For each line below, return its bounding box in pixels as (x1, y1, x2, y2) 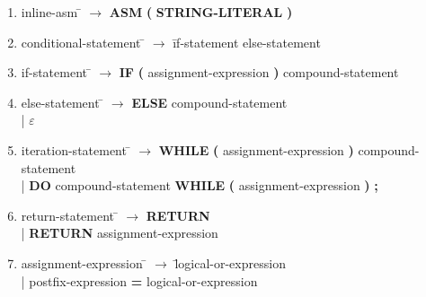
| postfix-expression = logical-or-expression (21, 271, 258, 290)
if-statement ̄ (21, 63, 92, 82)
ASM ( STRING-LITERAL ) (109, 3, 293, 21)
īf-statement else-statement (173, 32, 321, 51)
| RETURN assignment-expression (21, 223, 218, 242)
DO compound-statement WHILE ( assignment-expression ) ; (29, 176, 378, 195)
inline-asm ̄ (21, 3, 82, 21)
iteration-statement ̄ (21, 140, 131, 159)
